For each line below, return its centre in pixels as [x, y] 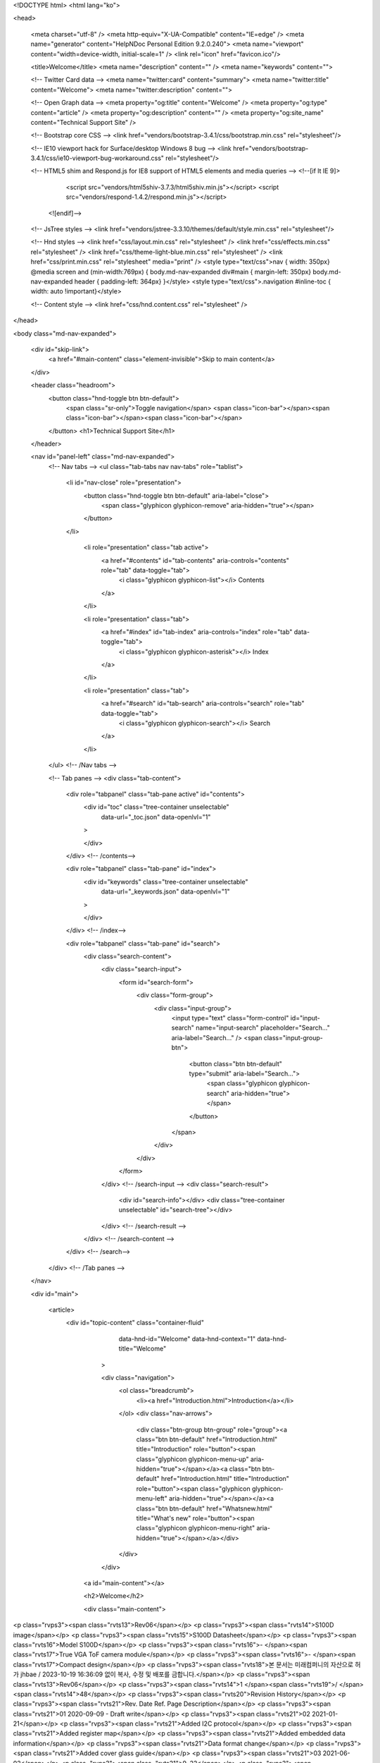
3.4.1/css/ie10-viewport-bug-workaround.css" [97, 158]
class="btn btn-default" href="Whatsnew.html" [204, 1508]
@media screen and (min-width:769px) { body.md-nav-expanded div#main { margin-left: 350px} [171, 272]
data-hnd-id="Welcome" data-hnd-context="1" [187, 1338]
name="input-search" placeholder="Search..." [263, 1028]
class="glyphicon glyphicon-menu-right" [196, 1528]
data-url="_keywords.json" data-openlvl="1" [165, 891]
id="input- [305, 1018]
